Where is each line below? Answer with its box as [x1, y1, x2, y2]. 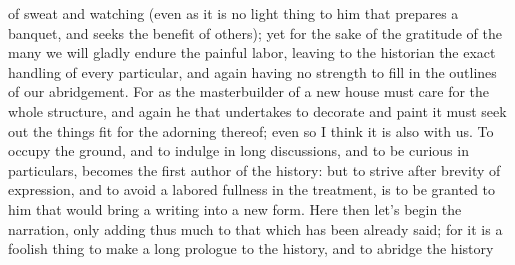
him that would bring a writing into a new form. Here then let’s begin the [8, 198, 462, 219]
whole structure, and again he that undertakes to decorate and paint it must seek [8, 100, 507, 121]
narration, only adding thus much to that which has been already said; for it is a [8, 218, 503, 239]
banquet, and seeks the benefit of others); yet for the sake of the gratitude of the [8, 22, 502, 43]
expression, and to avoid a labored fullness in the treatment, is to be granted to [8, 179, 496, 200]
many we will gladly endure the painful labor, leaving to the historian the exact [8, 42, 496, 63]
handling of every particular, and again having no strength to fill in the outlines [8, 61, 497, 82]
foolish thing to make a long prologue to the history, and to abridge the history [8, 238, 494, 259]
